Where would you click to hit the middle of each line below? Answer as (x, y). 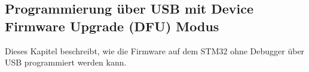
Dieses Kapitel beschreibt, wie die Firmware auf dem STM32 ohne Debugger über (155, 50)
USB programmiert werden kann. (66, 62)
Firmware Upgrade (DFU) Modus (112, 26)
